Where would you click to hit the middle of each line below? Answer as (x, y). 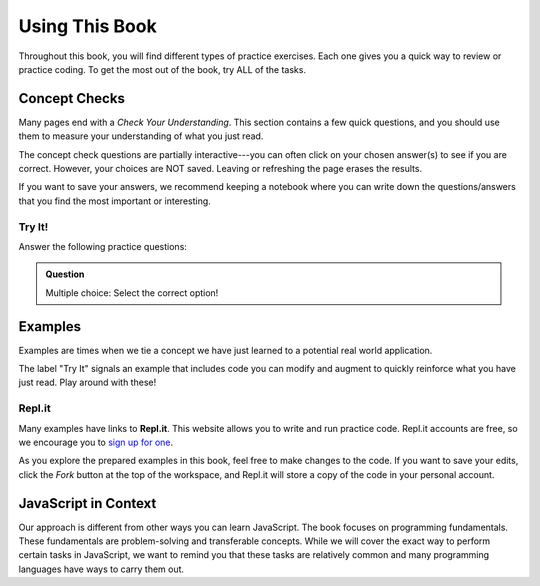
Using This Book (87, 26)
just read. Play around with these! (87, 382)
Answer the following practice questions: (102, 246)
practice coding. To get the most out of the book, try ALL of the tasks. (162, 69)
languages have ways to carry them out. (101, 569)
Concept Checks (71, 98)
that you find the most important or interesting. (115, 201)
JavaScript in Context (87, 503)
